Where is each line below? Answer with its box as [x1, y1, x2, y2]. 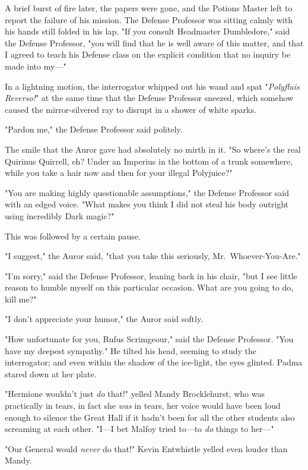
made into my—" [5, 59, 66, 72]
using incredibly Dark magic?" [5, 209, 115, 222]
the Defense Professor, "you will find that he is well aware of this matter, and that [5, 36, 304, 49]
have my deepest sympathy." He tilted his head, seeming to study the [5, 344, 257, 357]
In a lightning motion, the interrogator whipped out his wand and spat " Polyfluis [5, 80, 300, 92]
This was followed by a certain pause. [5, 229, 141, 242]
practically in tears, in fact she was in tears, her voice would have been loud [5, 399, 281, 412]
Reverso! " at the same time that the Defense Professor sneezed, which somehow [5, 92, 294, 104]
